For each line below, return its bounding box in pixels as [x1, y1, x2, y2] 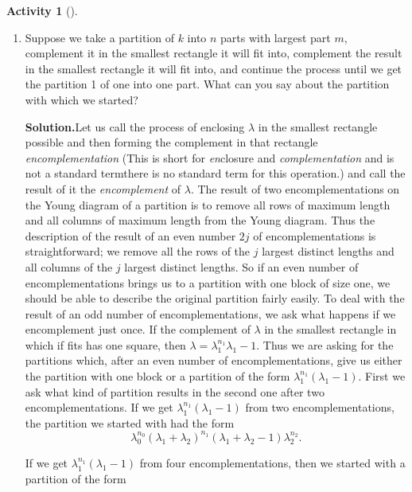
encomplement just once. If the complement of [25, 321, 251, 338]
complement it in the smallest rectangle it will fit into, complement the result [25, 45, 402, 61]
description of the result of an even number [25, 227, 236, 244]
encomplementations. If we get [25, 399, 173, 416]
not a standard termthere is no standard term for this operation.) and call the [25, 165, 406, 182]
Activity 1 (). [6, 2, 78, 18]
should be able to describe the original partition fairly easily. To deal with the [25, 290, 405, 307]
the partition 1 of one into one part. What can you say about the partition [25, 76, 390, 92]
